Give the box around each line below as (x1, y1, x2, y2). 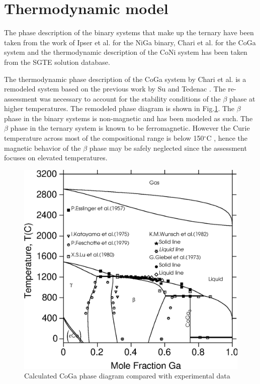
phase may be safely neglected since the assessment (89, 142, 247, 153)
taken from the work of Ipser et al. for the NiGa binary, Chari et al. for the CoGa (4, 37, 256, 47)
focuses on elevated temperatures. (4, 152, 108, 163)
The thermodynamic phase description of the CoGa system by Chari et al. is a (4, 73, 246, 84)
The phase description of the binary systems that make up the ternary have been (4, 27, 254, 38)
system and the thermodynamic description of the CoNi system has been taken (4, 47, 247, 57)
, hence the (214, 133, 248, 143)
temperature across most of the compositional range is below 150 (4, 133, 204, 143)
